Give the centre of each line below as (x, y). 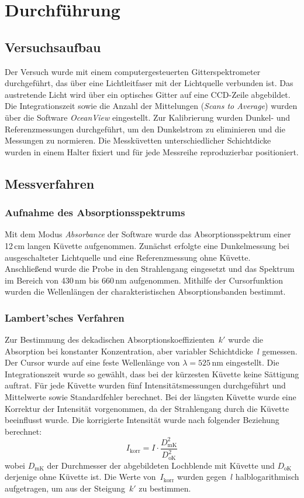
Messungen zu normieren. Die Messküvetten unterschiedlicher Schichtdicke (138, 140)
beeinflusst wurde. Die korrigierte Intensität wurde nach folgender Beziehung (142, 420)
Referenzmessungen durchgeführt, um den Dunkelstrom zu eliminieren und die (145, 129)
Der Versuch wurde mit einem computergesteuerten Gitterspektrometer (133, 71)
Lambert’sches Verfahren (65, 317)
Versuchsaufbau (53, 47)
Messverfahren (50, 183)
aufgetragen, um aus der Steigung (65, 488)
